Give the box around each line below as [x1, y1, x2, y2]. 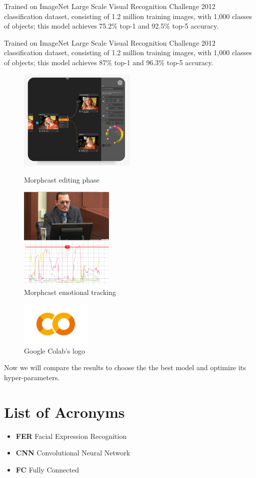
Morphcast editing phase [24, 174, 99, 185]
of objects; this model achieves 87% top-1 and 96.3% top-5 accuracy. [4, 57, 213, 67]
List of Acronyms [4, 401, 125, 422]
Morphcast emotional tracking [24, 287, 116, 297]
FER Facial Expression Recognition [15, 430, 127, 441]
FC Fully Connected [15, 464, 79, 474]
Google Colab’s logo [24, 345, 85, 356]
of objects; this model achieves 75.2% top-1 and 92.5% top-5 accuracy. [4, 21, 219, 31]
